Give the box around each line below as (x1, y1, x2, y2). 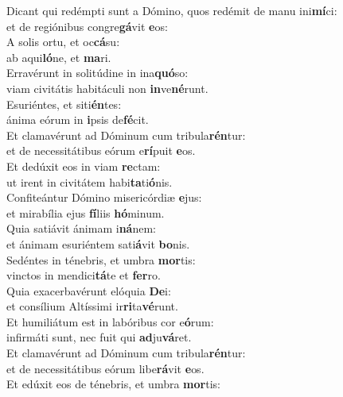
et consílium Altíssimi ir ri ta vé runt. (6, 298, 178, 314)
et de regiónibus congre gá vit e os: (6, 17, 168, 34)
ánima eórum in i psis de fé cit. (6, 111, 149, 128)
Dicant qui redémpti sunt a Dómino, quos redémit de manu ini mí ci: (6, 2, 337, 18)
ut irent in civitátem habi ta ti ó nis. (6, 173, 173, 190)
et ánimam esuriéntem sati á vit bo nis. (6, 235, 190, 252)
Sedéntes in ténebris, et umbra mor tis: (6, 251, 196, 268)
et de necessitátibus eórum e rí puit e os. (6, 142, 196, 159)
